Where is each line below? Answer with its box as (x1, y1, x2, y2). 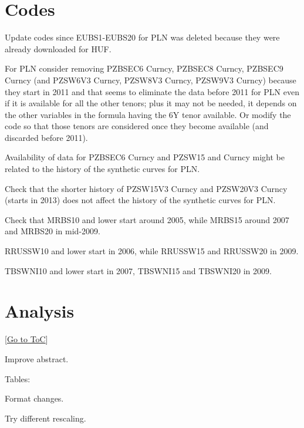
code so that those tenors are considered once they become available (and (5, 120, 269, 132)
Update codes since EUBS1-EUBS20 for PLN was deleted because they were (5, 31, 280, 43)
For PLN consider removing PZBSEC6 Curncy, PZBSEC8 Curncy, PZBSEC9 (5, 62, 283, 75)
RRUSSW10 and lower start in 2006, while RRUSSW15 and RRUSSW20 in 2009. (5, 245, 299, 257)
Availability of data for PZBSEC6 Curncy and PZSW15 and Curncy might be (5, 151, 285, 163)
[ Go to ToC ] (5, 333, 48, 345)
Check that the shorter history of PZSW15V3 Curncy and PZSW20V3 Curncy (5, 182, 288, 194)
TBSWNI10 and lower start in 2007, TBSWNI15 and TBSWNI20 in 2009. (5, 264, 272, 277)
